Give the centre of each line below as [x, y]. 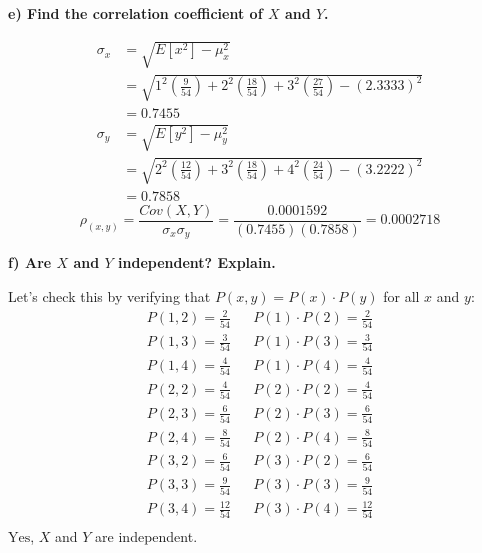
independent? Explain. [197, 262]
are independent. [146, 536]
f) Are [30, 262]
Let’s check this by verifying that [109, 296]
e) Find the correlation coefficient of [135, 13]
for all [401, 296]
